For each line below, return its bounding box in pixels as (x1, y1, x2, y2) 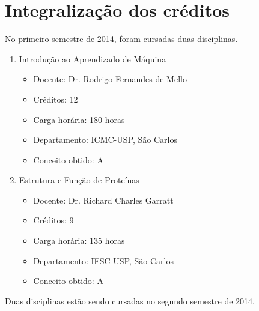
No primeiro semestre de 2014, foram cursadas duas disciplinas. (5, 32, 238, 45)
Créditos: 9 (33, 214, 74, 226)
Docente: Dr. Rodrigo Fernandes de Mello (33, 73, 187, 85)
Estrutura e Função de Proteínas (19, 174, 139, 186)
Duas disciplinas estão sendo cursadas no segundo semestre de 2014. (5, 294, 255, 307)
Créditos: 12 (33, 92, 78, 105)
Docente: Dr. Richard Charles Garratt (33, 193, 174, 206)
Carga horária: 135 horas (33, 234, 125, 247)
